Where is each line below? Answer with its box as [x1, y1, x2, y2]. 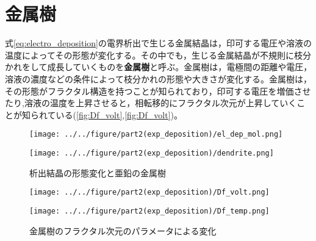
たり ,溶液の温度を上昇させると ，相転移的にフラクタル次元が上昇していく [5, 96, 297, 109]
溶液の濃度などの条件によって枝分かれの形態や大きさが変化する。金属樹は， [5, 72, 312, 85]
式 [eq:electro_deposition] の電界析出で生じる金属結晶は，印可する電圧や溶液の [5, 37, 312, 49]
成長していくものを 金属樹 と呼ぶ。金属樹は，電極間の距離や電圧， [47, 60, 312, 73]
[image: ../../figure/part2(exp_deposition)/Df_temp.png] [29, 206, 270, 215]
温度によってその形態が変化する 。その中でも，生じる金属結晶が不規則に [5, 48, 294, 61]
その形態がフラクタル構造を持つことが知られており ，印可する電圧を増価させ [5, 84, 311, 97]
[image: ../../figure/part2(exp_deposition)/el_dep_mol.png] [29, 130, 283, 139]
